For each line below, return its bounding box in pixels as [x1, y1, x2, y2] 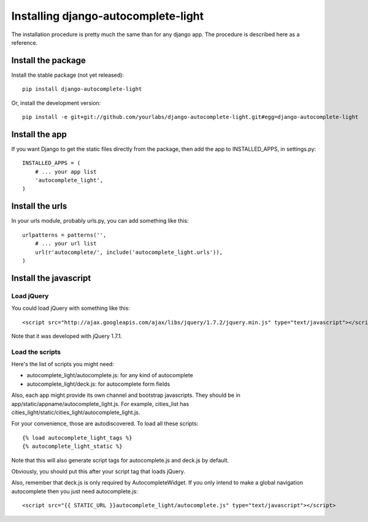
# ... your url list [34, 240, 97, 247]
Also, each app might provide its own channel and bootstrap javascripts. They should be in [11, 391, 240, 399]
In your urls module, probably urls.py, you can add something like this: [11, 217, 190, 225]
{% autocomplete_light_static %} [22, 443, 123, 450]
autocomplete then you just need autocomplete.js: [11, 488, 138, 495]
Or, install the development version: [11, 99, 101, 107]
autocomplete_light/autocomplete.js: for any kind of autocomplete [26, 372, 193, 379]
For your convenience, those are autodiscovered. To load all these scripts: [11, 420, 199, 428]
